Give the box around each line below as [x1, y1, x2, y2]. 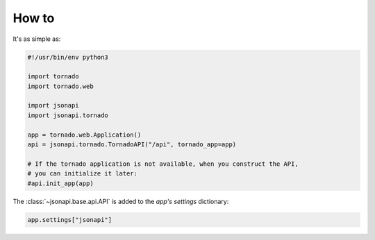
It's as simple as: [12, 35, 61, 43]
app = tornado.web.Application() [27, 130, 142, 139]
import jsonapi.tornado [27, 111, 109, 119]
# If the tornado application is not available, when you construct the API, [27, 160, 299, 168]
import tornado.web [27, 82, 94, 90]
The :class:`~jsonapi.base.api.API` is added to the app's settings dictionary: [12, 197, 229, 205]
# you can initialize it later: [27, 170, 138, 178]
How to [12, 10, 55, 26]
